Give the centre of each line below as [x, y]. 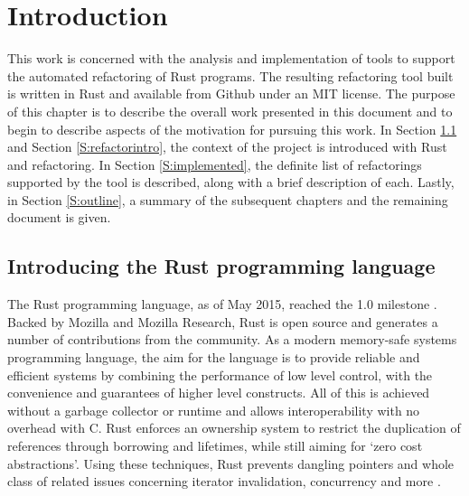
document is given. [59, 217]
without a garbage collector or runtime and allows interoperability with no [214, 410]
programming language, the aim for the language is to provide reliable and [214, 357]
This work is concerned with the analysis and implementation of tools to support [231, 58]
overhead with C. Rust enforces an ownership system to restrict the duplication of [234, 428]
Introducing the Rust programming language [221, 266]
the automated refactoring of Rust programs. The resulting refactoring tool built [230, 75]
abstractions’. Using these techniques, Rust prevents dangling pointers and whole [231, 463]
